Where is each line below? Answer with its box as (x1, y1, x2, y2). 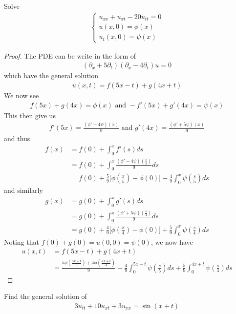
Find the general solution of (4, 291, 87, 301)
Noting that (4, 236, 39, 247)
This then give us (4, 110, 56, 120)
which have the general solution (4, 70, 99, 81)
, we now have (150, 236, 193, 247)
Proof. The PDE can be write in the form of (4, 50, 136, 61)
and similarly (4, 185, 43, 195)
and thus (4, 133, 30, 144)
